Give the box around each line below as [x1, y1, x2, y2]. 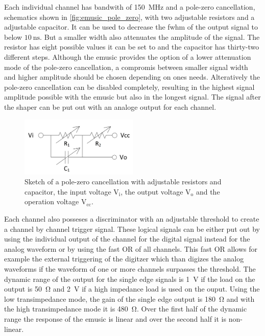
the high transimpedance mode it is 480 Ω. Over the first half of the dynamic [4, 303, 247, 314]
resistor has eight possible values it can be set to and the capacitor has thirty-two [4, 41, 259, 52]
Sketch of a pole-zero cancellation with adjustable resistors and [25, 176, 222, 187]
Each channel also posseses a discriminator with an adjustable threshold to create [4, 213, 259, 224]
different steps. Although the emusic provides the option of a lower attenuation [4, 51, 251, 62]
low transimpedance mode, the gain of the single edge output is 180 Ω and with [4, 293, 255, 304]
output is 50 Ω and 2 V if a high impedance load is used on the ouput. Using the [4, 283, 260, 294]
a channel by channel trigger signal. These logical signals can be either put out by [4, 223, 260, 234]
